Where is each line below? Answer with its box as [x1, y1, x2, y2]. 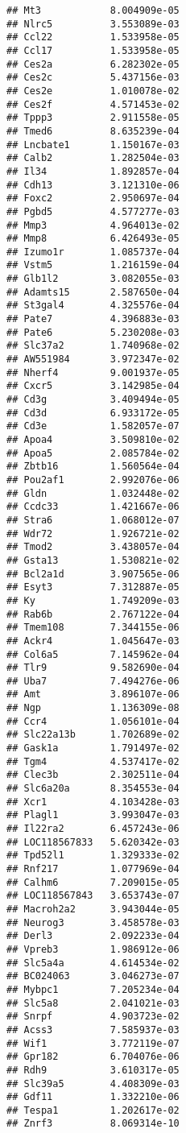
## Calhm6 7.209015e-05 [6, 876, 180, 888]
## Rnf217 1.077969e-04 [6, 863, 180, 875]
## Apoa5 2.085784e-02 [6, 447, 180, 459]
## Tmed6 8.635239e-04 [6, 125, 180, 137]
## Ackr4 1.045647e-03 [6, 635, 180, 647]
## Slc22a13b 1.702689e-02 [6, 729, 180, 741]
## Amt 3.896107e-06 [6, 688, 180, 701]
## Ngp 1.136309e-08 [6, 702, 180, 714]
